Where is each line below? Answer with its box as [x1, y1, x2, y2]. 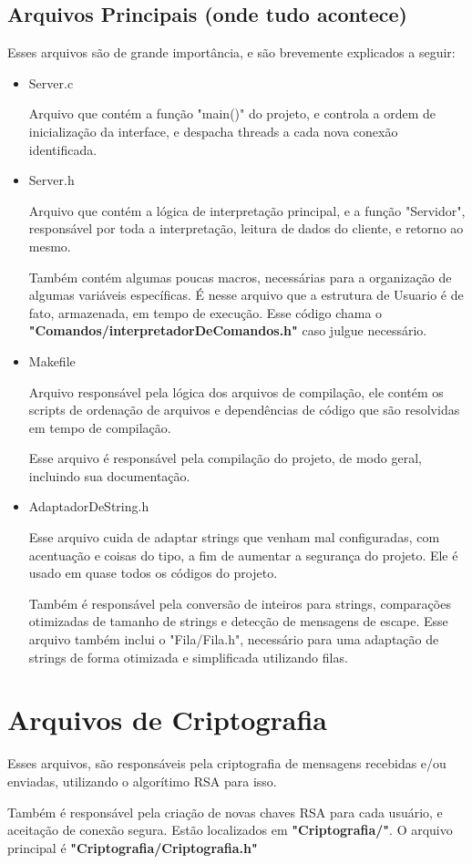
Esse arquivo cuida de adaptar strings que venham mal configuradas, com [28, 528, 440, 547]
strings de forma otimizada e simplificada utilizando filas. [28, 647, 348, 666]
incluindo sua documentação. [28, 466, 190, 485]
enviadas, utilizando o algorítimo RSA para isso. [7, 771, 277, 790]
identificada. [28, 139, 97, 159]
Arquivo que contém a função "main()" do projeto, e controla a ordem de [28, 104, 436, 123]
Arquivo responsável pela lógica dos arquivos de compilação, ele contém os [28, 382, 444, 401]
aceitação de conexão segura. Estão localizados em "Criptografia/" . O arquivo [7, 820, 453, 839]
